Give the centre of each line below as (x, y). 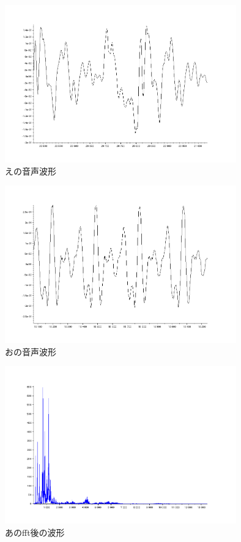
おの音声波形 (31, 351)
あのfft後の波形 (35, 532)
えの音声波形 (31, 171)
